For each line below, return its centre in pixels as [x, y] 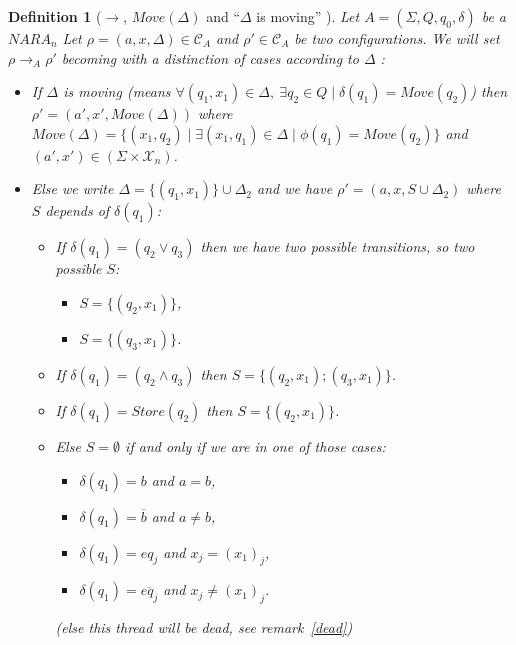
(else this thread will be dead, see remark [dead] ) [204, 627]
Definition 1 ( [55, 16]
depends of [77, 210]
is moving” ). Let [308, 16]
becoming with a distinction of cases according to [210, 57]
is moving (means [117, 91]
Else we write [72, 188]
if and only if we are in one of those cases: [255, 445]
